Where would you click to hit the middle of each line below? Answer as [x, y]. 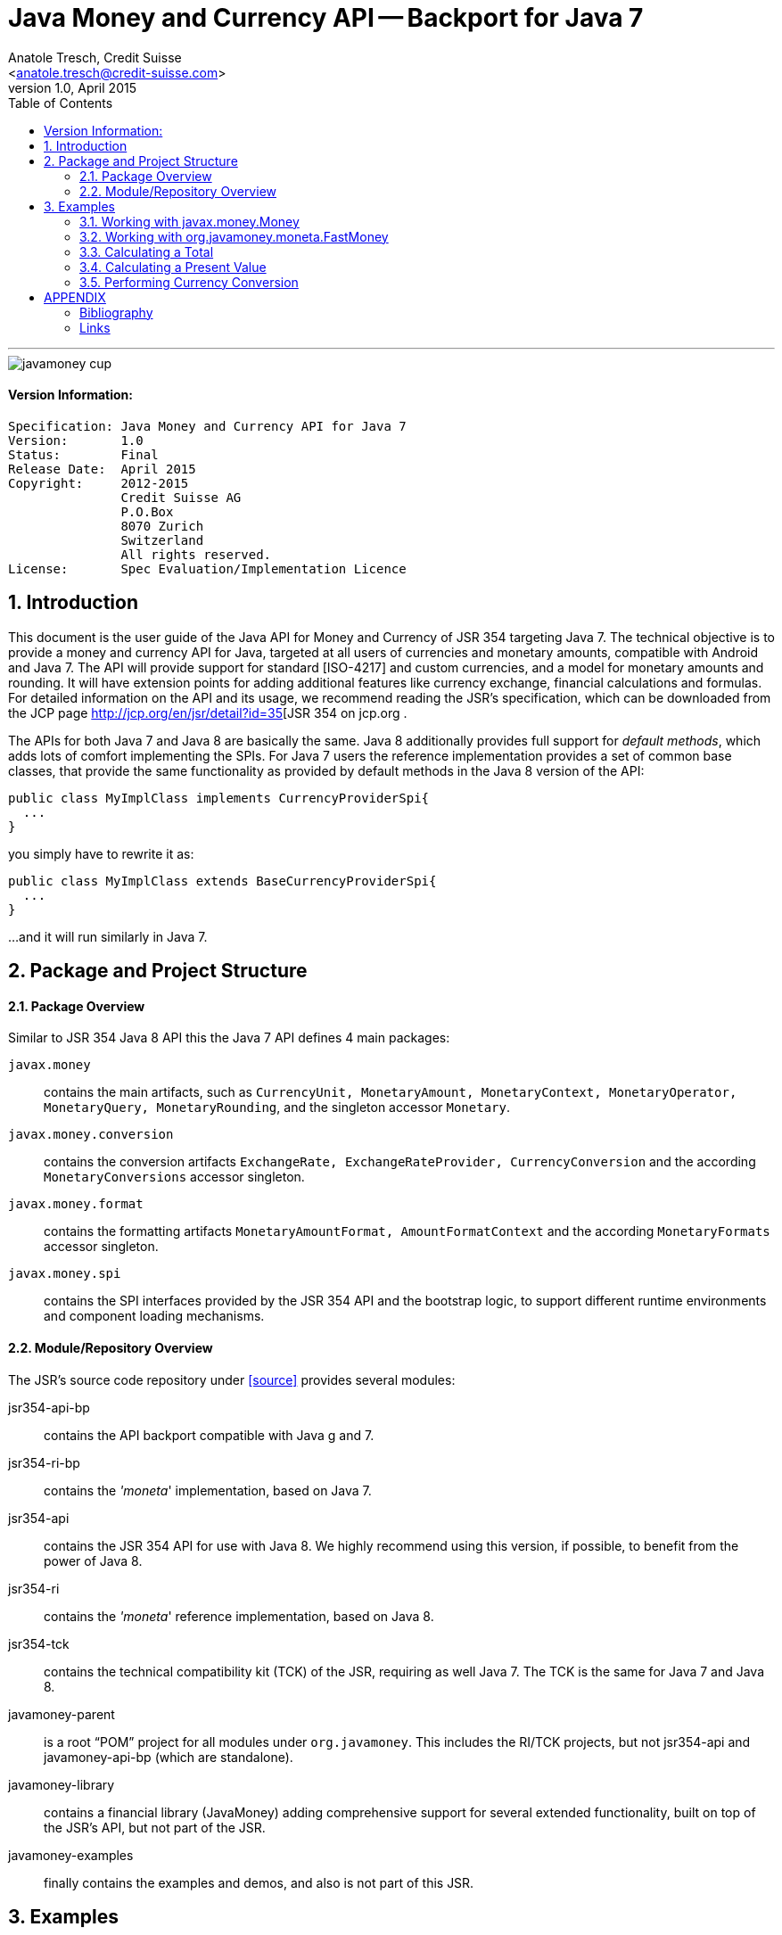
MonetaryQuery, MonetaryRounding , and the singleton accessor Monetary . [277, 1107]
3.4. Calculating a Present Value [173, 267]
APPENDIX [75, 297]
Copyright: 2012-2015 [99, 483]
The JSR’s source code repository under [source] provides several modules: [232, 1379]
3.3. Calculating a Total [147, 251]
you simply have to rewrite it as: [101, 853]
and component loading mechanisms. [154, 1316]
